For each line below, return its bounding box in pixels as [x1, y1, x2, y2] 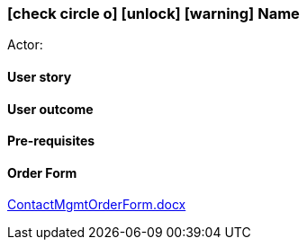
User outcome [7, 101, 94, 117]
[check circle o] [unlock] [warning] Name [7, 4, 300, 22]
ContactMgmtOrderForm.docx [7, 197, 186, 213]
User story [7, 68, 72, 84]
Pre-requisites [7, 133, 95, 149]
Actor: [7, 37, 43, 53]
